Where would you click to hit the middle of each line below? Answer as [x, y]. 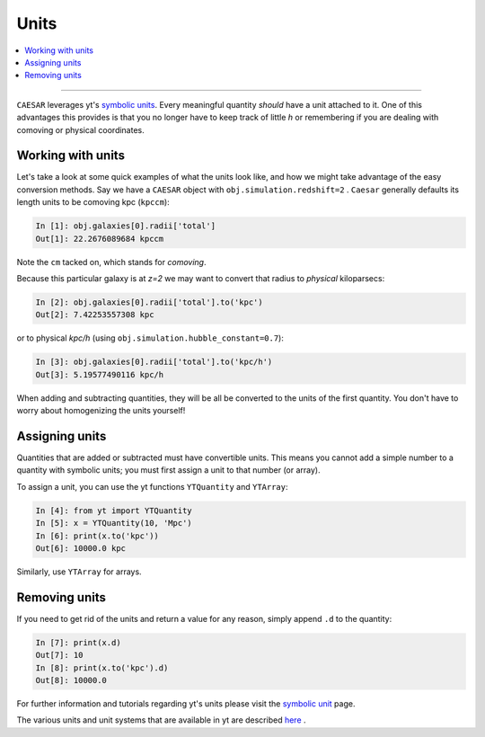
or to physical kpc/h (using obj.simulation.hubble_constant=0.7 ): [150, 338]
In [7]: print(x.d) [78, 642]
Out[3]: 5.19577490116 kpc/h [100, 374]
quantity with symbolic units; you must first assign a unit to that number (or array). [168, 470]
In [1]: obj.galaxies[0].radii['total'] [125, 226]
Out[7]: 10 [59, 655]
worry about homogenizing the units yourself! [101, 411]
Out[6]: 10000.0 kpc [80, 548]
